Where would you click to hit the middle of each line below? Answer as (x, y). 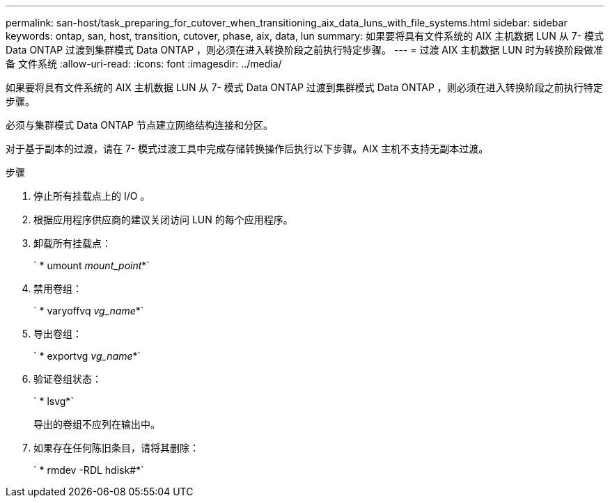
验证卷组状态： (68, 379)
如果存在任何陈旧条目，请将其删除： (116, 448)
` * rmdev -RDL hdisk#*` (89, 470)
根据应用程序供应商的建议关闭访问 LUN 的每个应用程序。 (163, 219)
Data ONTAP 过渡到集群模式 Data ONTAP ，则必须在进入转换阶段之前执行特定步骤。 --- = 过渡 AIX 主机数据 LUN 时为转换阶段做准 (305, 50)
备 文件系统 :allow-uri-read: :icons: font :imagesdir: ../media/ (144, 64)
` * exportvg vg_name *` (87, 356)
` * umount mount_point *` (92, 265)
